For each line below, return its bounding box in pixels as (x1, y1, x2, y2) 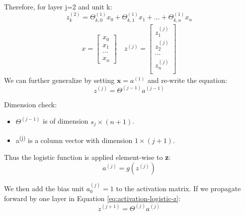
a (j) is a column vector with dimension (15, 134, 133, 145)
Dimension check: (4, 99, 57, 109)
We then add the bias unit (4, 183, 84, 193)
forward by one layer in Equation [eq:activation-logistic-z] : (4, 193, 181, 203)
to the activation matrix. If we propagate (116, 183, 241, 193)
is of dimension (43, 116, 88, 126)
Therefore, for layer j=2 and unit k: (4, 1, 112, 11)
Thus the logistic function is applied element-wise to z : (4, 151, 171, 162)
